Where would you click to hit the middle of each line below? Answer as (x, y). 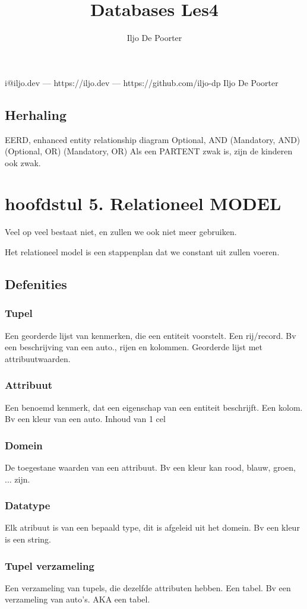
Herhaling (36, 114)
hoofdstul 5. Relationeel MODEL (143, 203)
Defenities (36, 284)
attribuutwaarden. (38, 358)
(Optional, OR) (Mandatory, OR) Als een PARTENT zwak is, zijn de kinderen (149, 151)
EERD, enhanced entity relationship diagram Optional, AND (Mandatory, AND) (153, 139)
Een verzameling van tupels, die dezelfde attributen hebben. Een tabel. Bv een (148, 587)
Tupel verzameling (50, 565)
